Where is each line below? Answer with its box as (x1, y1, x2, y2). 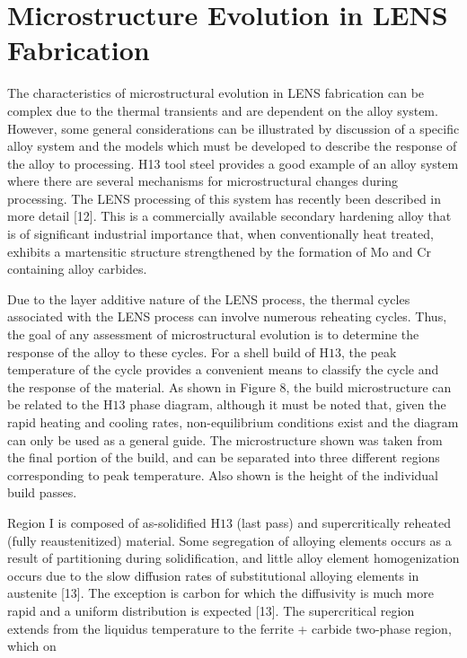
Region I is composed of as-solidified (7, 513, 207, 531)
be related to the (7, 395, 100, 414)
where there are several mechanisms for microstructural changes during (7, 171, 399, 190)
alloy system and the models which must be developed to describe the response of (7, 136, 457, 155)
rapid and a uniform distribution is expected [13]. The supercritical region (7, 601, 415, 619)
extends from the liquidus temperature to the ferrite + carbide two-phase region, (7, 619, 452, 637)
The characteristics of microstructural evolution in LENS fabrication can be (7, 83, 425, 102)
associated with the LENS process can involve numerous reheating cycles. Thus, (7, 307, 447, 326)
